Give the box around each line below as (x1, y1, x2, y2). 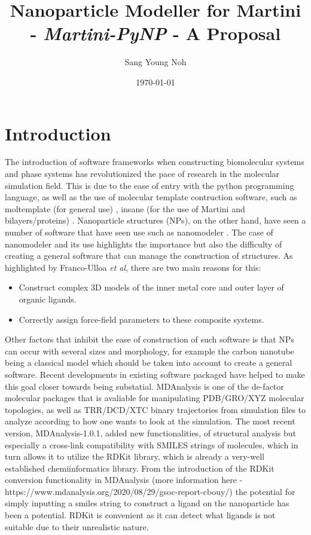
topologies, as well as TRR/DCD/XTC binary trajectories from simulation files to (5, 403, 306, 415)
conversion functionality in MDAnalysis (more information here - (5, 473, 243, 486)
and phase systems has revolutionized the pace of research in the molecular (5, 167, 280, 180)
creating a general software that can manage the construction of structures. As (5, 249, 293, 262)
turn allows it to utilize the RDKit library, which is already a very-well (5, 450, 264, 463)
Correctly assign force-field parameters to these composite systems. (19, 313, 264, 325)
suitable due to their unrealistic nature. (5, 520, 149, 533)
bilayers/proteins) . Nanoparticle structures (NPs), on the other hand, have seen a (5, 214, 306, 227)
